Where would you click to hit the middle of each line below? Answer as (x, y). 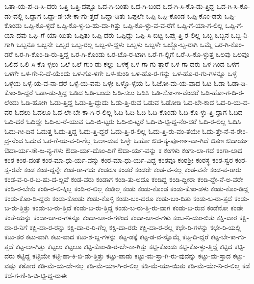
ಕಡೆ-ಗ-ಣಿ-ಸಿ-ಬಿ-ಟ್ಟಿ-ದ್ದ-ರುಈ (36, 275)
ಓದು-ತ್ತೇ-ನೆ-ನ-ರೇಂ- (225, 131)
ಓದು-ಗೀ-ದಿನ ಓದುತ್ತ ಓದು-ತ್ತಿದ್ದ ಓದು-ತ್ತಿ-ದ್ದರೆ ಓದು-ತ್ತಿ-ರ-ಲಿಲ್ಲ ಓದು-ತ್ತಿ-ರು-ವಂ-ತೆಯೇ (102, 131)
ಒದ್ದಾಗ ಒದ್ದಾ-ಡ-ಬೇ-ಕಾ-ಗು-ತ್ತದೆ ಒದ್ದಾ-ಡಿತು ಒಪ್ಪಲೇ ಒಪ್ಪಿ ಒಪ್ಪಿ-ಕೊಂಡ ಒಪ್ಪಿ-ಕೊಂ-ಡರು (124, 15)
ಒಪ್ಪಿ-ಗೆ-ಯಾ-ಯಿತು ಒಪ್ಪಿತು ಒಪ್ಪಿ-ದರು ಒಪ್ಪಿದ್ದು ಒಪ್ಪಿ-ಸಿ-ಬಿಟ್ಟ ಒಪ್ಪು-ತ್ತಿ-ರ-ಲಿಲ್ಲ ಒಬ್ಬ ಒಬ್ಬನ (129, 35)
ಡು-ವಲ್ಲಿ (14, 15)
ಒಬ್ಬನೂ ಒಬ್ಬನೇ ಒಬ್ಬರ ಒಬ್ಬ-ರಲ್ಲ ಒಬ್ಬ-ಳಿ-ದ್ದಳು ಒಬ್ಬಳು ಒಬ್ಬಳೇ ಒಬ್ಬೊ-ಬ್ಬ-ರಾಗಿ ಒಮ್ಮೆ (114, 44)
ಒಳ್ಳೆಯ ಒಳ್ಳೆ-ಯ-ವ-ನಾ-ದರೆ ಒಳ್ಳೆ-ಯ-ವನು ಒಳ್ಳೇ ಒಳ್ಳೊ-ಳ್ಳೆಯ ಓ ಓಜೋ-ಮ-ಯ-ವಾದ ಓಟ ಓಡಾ (115, 83)
